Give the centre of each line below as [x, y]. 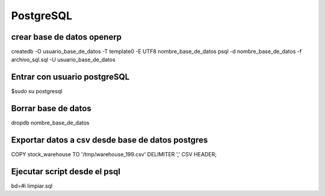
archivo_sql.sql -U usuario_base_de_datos [63, 60]
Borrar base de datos [51, 109]
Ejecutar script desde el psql [66, 171]
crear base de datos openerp [67, 37]
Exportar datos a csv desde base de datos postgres [110, 140]
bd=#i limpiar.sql [32, 186]
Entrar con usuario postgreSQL [70, 77]
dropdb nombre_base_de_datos [50, 123]
